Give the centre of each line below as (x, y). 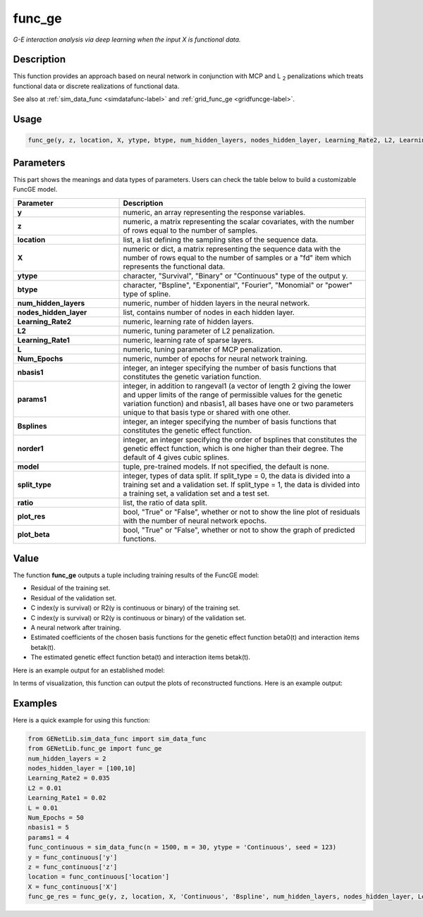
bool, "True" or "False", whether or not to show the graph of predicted (239, 530)
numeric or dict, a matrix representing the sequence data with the (232, 249)
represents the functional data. (174, 266)
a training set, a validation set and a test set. (196, 493)
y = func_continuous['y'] (73, 857)
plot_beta (33, 534)
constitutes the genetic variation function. (192, 376)
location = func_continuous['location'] (98, 877)
